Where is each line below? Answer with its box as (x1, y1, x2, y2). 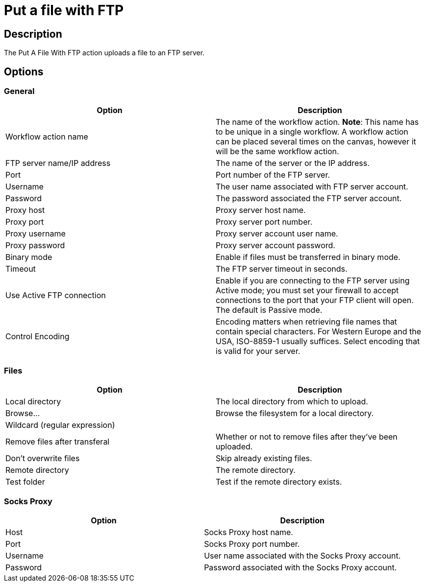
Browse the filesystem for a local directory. (216, 408, 374, 419)
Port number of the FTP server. (216, 170, 330, 180)
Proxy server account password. (216, 240, 335, 251)
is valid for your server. (216, 346, 300, 356)
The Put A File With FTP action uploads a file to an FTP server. (4, 48, 205, 57)
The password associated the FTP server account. (216, 193, 402, 204)
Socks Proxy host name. (204, 527, 293, 537)
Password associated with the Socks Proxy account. (204, 562, 397, 572)
